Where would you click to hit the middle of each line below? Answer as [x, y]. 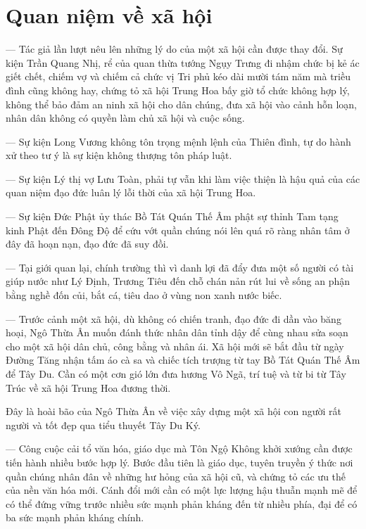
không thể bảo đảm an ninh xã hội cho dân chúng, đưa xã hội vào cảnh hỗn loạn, [181, 104]
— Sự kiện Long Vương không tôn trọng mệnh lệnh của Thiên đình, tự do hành [178, 141]
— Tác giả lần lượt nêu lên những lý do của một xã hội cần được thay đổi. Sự [174, 49]
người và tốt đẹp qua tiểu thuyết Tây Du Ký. [103, 425]
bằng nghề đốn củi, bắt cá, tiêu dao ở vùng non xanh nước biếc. [144, 295]
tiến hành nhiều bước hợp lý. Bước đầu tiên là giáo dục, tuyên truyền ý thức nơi [179, 462]
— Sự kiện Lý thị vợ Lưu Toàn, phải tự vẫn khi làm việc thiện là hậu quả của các [183, 178]
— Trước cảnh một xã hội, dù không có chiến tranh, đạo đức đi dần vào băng [173, 318]
